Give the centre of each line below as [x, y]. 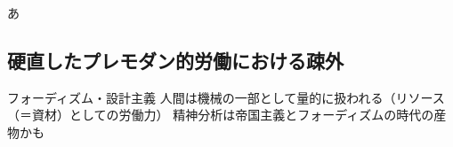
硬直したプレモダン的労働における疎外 [175, 60]
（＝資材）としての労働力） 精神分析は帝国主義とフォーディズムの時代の [221, 115]
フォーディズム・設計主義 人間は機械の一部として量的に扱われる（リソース [226, 97]
